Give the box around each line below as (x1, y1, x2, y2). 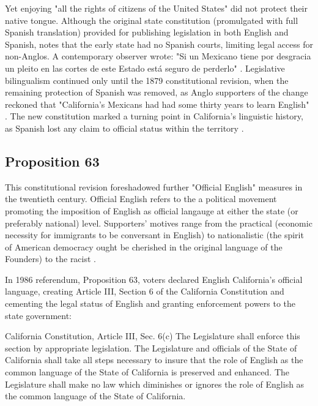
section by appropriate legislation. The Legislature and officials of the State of (5, 341, 297, 354)
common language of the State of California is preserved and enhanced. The (5, 366, 289, 378)
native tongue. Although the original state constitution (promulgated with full (5, 13, 298, 26)
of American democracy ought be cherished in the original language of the (5, 240, 283, 253)
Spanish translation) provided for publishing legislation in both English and (5, 26, 289, 39)
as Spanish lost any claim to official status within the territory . (5, 121, 244, 134)
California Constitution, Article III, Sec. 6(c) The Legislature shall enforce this (5, 329, 300, 342)
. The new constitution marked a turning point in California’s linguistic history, (5, 110, 303, 122)
